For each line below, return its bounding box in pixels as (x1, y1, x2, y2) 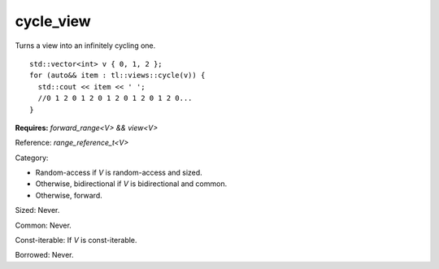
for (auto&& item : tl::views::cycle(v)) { (29, 71, 206, 80)
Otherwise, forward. (35, 190, 102, 200)
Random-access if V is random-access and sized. (35, 167, 202, 178)
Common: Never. (15, 220, 72, 230)
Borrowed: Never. (15, 250, 74, 260)
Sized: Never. (15, 206, 60, 215)
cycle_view (15, 12, 91, 30)
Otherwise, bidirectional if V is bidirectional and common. (35, 179, 228, 189)
